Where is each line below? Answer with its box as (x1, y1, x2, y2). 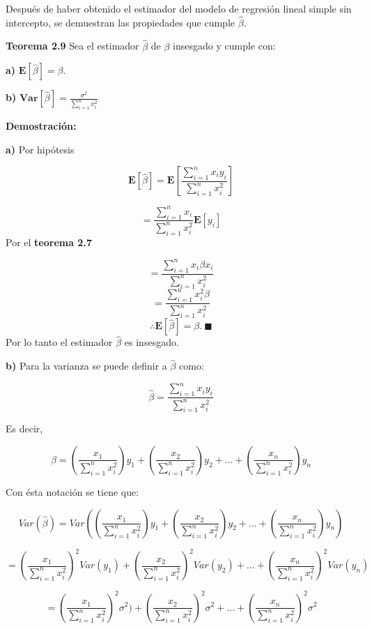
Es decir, (6, 421, 43, 436)
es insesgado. (124, 335, 179, 349)
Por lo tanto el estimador (6, 335, 113, 349)
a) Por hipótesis (6, 142, 75, 156)
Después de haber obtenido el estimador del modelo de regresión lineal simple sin (6, 1, 352, 15)
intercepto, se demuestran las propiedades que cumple (6, 15, 235, 29)
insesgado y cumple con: (173, 38, 276, 53)
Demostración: (6, 119, 77, 133)
